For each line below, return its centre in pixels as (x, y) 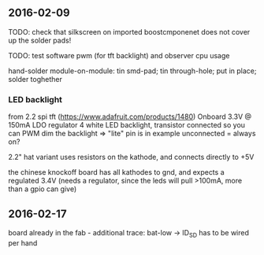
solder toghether (35, 79)
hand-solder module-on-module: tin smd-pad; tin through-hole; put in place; (132, 71)
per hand (23, 242)
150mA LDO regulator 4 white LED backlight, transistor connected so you (127, 125)
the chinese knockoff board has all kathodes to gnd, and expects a (116, 172)
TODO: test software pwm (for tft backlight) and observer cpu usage (119, 55)
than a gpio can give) (43, 189)
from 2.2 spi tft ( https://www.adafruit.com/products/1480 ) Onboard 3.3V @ (130, 116)
